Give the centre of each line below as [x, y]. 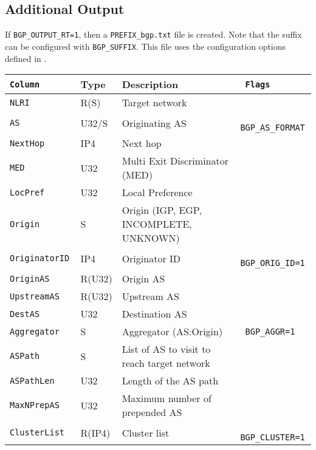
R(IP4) [95, 432]
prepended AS [152, 412]
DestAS [25, 314]
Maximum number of [167, 398]
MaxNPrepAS [35, 405]
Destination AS [154, 314]
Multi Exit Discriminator [175, 161]
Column [25, 84]
